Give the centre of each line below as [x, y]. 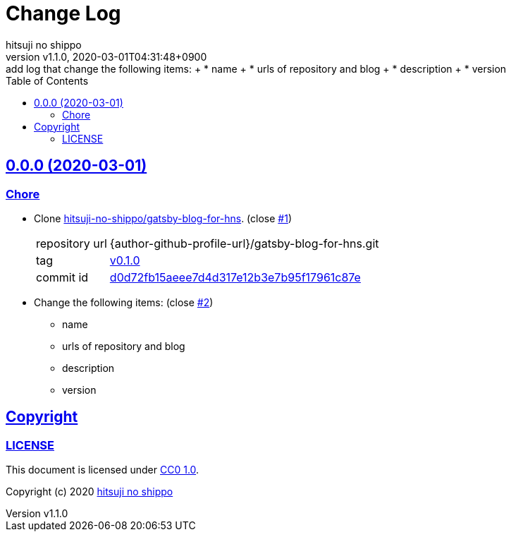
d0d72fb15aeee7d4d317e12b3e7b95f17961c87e [235, 277]
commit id [62, 277]
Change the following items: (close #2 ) [124, 302]
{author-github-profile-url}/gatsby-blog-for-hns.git [244, 243]
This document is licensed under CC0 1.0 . [103, 470]
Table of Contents [47, 80]
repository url [72, 243]
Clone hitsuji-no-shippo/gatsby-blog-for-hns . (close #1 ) [163, 218]
